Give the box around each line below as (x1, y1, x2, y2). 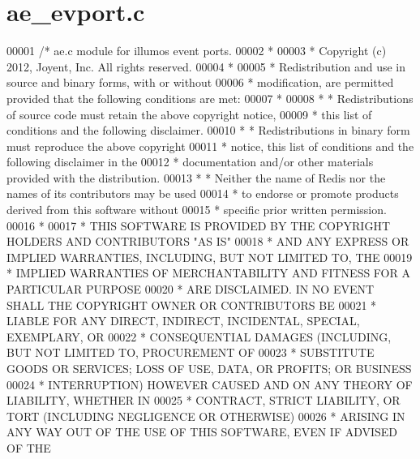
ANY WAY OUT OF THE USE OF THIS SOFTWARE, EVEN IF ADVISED (6, 423, 398, 440)
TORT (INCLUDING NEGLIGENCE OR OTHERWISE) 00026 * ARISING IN (6, 407, 405, 424)
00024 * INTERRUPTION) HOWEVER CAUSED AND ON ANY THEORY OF (6, 375, 413, 393)
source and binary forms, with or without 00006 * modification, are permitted (6, 74, 394, 91)
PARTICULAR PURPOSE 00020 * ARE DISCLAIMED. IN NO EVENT (6, 281, 375, 298)
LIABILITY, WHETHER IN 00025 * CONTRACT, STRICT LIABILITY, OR (6, 392, 401, 409)
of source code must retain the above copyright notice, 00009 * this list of (6, 105, 372, 122)
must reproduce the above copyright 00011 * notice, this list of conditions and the (6, 137, 414, 154)
